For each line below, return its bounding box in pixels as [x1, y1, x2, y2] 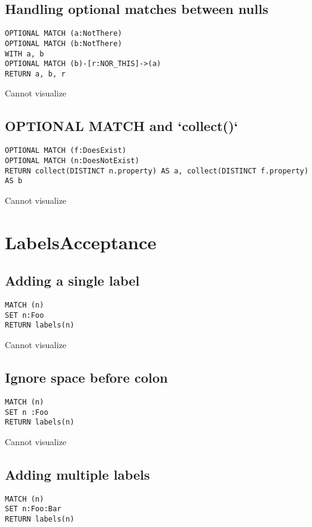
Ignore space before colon [5, 368, 168, 387]
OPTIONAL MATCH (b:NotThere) [5, 39, 122, 48]
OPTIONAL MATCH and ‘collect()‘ [5, 116, 239, 135]
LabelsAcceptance [5, 229, 157, 254]
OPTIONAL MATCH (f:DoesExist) [5, 146, 127, 155]
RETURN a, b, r [5, 69, 66, 78]
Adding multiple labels [5, 465, 150, 483]
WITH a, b [5, 49, 44, 58]
